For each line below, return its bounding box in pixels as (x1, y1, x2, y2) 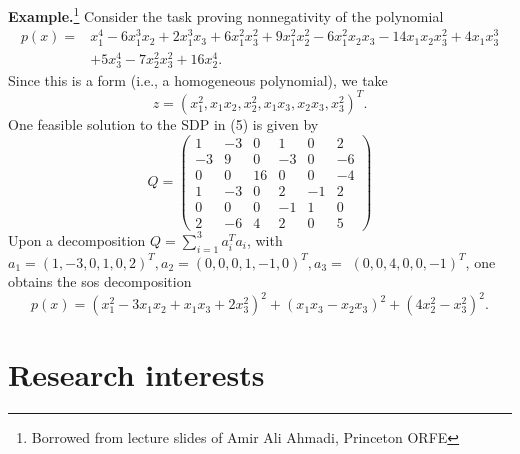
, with (246, 229, 283, 250)
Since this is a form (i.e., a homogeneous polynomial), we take (8, 69, 388, 90)
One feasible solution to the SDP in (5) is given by (8, 113, 319, 134)
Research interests (8, 354, 265, 395)
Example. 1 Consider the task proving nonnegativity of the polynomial (8, 3, 444, 26)
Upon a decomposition (8, 229, 146, 250)
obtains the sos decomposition (8, 271, 192, 292)
